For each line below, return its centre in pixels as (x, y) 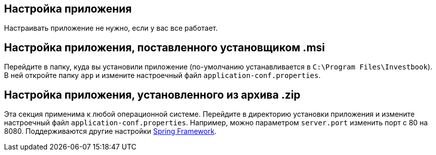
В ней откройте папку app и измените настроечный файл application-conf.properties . (162, 75)
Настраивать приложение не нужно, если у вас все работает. (111, 28)
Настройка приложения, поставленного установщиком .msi (165, 47)
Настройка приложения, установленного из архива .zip (152, 95)
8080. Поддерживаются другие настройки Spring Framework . (110, 131)
